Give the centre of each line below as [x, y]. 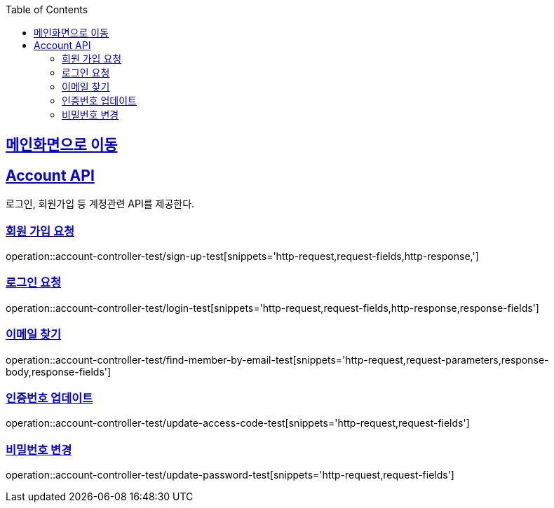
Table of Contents [47, 9]
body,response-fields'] [59, 371]
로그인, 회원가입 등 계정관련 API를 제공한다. [100, 204]
